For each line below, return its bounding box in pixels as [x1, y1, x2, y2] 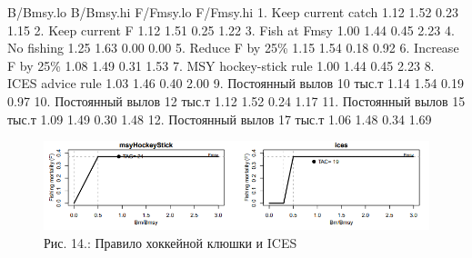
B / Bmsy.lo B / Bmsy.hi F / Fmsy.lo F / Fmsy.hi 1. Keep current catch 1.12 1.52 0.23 [7, 3, 458, 21]
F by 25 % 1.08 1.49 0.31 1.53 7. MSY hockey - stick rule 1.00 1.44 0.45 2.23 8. [7, 55, 435, 74]
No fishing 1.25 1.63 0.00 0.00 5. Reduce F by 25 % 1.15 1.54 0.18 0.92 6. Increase [7, 38, 459, 57]
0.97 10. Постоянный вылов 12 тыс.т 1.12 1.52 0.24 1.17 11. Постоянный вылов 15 [7, 91, 466, 110]
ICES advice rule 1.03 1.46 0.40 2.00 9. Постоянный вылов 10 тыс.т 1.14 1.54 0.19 [7, 74, 464, 93]
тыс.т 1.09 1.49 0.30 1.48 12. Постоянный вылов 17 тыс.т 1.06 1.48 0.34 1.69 [7, 109, 432, 128]
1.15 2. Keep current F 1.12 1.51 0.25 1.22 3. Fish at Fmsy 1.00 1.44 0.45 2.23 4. [7, 20, 455, 39]
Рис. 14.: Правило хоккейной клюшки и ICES [44, 233, 297, 252]
